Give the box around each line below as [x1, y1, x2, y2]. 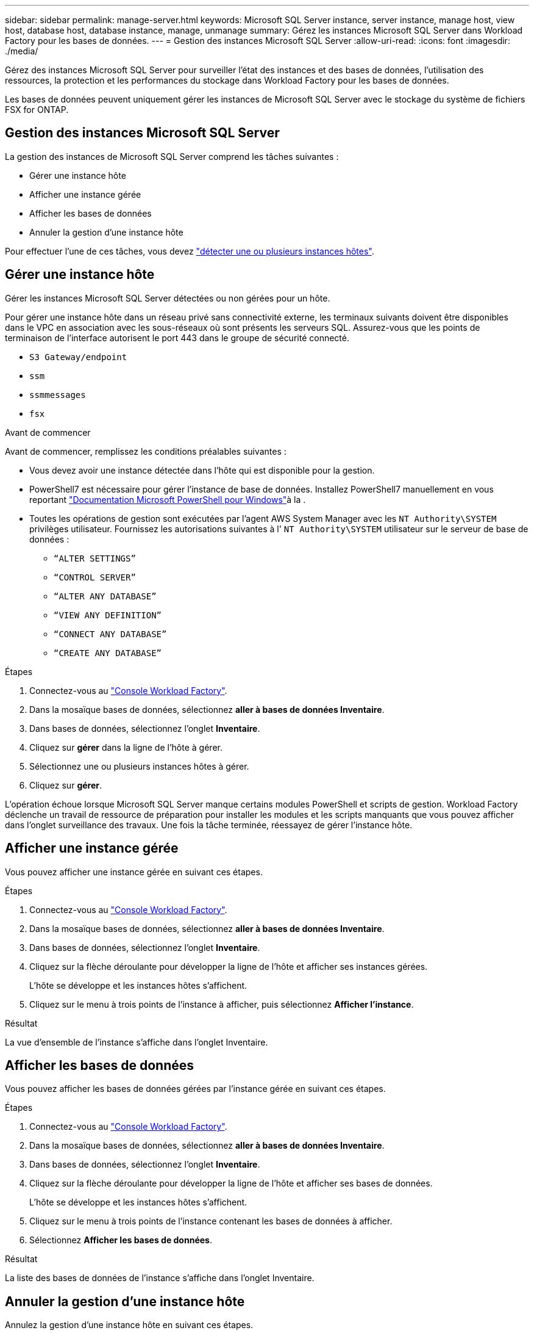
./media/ [5, 46, 38, 56]
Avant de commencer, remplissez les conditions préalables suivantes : [5, 446, 287, 457]
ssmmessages [29, 389, 86, 400]
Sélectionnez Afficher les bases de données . [29, 1235, 212, 1246]
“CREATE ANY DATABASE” [54, 648, 162, 658]
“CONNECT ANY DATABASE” [54, 629, 167, 639]
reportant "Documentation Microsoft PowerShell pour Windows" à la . [29, 494, 306, 505]
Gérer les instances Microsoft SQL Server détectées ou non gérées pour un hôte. [5, 292, 330, 303]
